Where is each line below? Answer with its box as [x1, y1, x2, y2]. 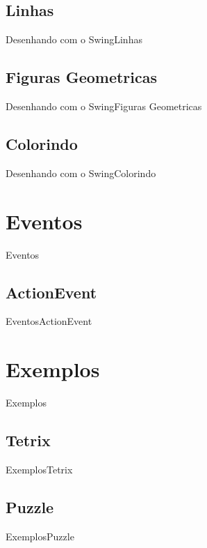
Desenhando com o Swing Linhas [6, 32, 142, 47]
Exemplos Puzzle [6, 528, 74, 543]
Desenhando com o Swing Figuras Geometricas [6, 99, 202, 113]
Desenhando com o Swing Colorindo [6, 165, 156, 180]
